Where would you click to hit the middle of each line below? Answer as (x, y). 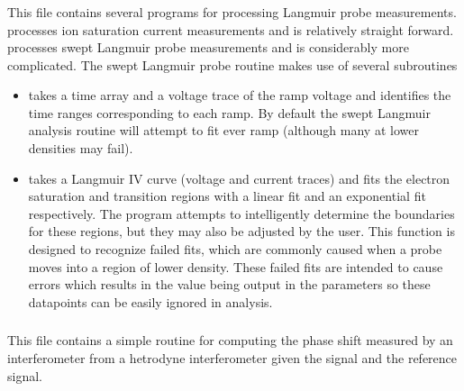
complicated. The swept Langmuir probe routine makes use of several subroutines (232, 64)
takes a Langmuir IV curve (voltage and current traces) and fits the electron (239, 178)
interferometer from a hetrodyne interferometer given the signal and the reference (232, 357)
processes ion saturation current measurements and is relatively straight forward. (231, 29)
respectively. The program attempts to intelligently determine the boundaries (241, 213)
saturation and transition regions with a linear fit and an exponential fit (227, 196)
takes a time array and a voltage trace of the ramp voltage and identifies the (240, 95)
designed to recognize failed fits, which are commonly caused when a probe (235, 249)
